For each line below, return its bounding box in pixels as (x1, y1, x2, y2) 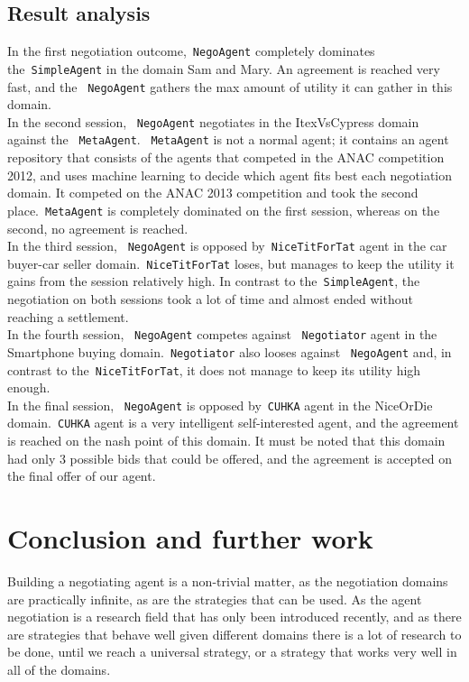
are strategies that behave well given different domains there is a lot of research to (7, 624, 462, 643)
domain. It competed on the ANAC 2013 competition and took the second (7, 183, 418, 202)
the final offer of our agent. (7, 466, 156, 485)
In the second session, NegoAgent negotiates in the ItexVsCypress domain (7, 112, 419, 131)
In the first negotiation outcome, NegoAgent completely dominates (7, 41, 375, 60)
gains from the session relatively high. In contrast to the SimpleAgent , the (7, 272, 420, 290)
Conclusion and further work (7, 520, 373, 557)
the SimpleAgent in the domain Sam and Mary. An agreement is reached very (7, 59, 440, 78)
